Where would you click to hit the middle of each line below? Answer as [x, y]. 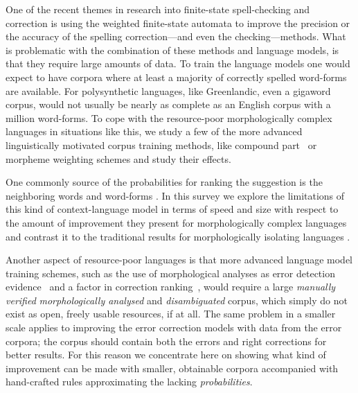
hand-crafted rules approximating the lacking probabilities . [129, 382]
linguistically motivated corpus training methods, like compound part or [161, 145]
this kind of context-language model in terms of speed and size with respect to [172, 209]
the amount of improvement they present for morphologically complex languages [176, 222]
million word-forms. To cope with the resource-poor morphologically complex [169, 117]
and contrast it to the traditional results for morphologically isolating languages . [178, 236]
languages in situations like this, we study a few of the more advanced [154, 131]
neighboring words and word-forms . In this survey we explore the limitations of [175, 195]
